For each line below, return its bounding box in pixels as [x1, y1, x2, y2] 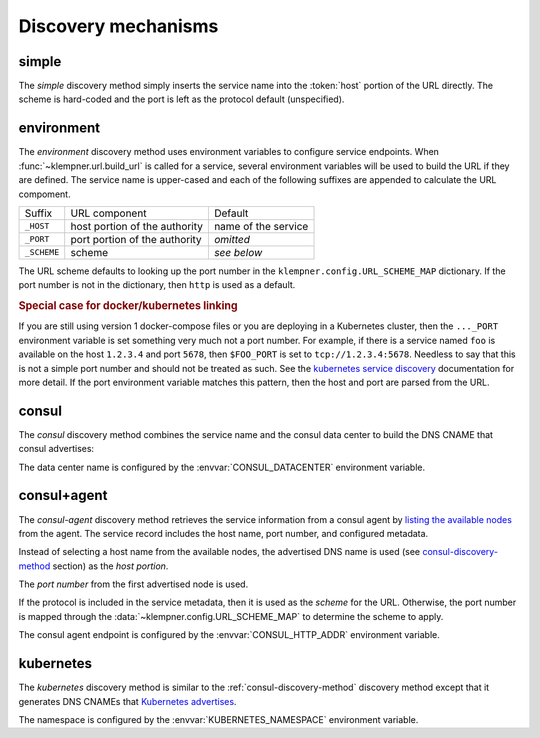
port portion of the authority [70, 232, 202, 246]
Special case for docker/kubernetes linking [18, 299, 239, 313]
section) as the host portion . [52, 560, 169, 572]
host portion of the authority [70, 219, 204, 233]
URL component [70, 206, 147, 220]
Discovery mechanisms [18, 15, 219, 37]
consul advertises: [18, 443, 95, 455]
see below [213, 245, 263, 259]
